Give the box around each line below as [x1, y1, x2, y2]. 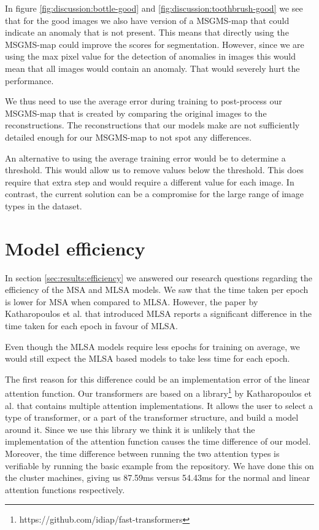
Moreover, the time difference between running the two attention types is [5, 447, 280, 459]
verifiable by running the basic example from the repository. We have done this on [5, 459, 314, 472]
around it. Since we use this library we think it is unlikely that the [5, 423, 255, 435]
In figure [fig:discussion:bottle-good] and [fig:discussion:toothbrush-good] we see [5, 2, 303, 14]
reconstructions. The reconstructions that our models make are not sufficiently [5, 119, 300, 131]
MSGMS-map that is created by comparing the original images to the [5, 106, 267, 119]
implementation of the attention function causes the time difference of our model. [5, 435, 311, 448]
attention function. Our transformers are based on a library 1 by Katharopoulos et [5, 385, 312, 400]
